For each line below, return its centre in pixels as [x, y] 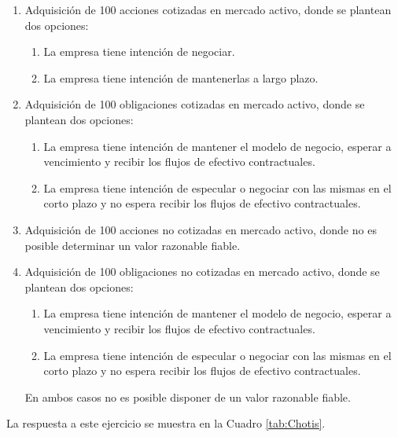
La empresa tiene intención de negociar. [139, 51]
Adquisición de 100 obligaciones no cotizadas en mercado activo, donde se [202, 272]
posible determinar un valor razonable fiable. [133, 245]
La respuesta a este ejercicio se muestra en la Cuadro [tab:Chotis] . [166, 423]
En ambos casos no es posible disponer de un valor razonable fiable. [188, 397]
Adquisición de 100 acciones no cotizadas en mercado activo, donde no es [201, 229]
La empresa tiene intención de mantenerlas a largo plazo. [181, 77]
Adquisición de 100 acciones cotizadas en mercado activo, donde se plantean [208, 9]
